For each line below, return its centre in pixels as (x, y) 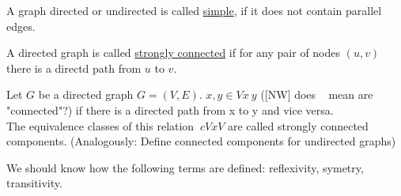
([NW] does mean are (317, 94)
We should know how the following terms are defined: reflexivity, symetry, (185, 167)
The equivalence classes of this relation (100, 125)
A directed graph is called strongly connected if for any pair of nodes (174, 53)
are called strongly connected (298, 125)
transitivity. (34, 183)
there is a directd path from (74, 68)
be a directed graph (86, 94)
